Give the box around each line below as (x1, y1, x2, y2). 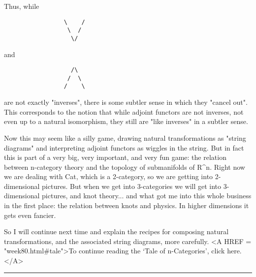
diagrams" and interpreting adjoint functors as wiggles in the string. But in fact (4, 142, 244, 153)
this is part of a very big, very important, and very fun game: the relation (4, 152, 226, 162)
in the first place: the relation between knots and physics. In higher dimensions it (4, 200, 249, 211)
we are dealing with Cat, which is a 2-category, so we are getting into (4, 171, 213, 182)
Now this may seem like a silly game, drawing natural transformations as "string (4, 132, 246, 143)
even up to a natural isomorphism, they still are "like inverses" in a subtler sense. (4, 116, 248, 126)
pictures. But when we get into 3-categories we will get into (42, 181, 222, 191)
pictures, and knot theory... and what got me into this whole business (42, 190, 252, 201)
